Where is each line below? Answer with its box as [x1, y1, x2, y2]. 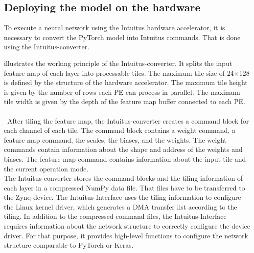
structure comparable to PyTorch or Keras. [4, 240, 134, 250]
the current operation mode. [4, 163, 89, 173]
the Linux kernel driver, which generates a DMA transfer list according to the [4, 201, 237, 211]
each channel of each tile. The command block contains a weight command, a [4, 125, 235, 135]
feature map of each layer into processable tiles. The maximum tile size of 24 [4, 67, 234, 78]
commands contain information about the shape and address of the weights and [4, 144, 243, 154]
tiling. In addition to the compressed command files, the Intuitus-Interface [4, 211, 227, 221]
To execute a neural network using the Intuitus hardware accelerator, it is [4, 22, 225, 33]
